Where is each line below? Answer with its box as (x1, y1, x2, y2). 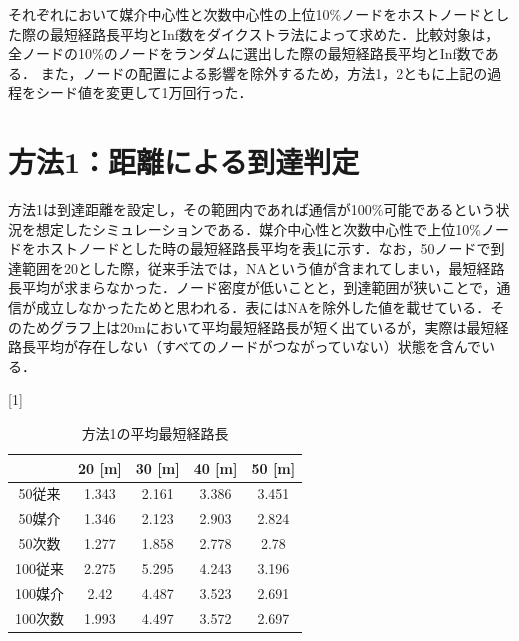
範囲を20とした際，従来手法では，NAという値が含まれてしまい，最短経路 (21, 257, 505, 278)
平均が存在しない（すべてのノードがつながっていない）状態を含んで (35, 336, 482, 357)
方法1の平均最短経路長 (81, 423, 229, 444)
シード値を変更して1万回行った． (35, 82, 253, 103)
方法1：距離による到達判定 (8, 141, 360, 182)
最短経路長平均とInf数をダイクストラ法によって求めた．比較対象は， (49, 23, 500, 44)
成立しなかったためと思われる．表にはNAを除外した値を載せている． (35, 297, 491, 318)
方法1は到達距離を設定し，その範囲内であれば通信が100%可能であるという (8, 199, 496, 220)
